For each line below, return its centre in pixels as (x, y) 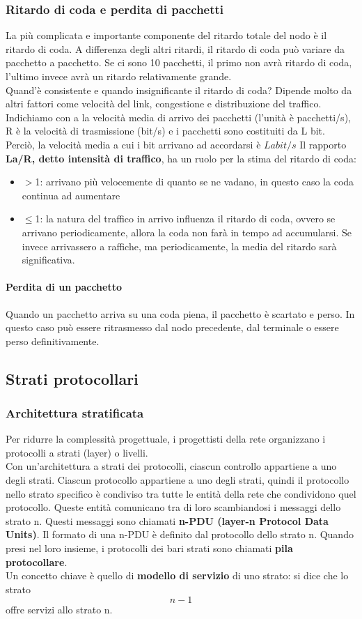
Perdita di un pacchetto (64, 287)
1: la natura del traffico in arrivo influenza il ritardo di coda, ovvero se (185, 219)
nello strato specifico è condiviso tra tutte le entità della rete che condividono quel (181, 493)
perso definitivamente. (53, 341)
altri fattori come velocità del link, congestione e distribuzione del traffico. (164, 104)
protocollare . (37, 561)
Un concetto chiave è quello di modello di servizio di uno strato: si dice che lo (177, 575)
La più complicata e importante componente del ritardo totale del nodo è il (166, 35)
